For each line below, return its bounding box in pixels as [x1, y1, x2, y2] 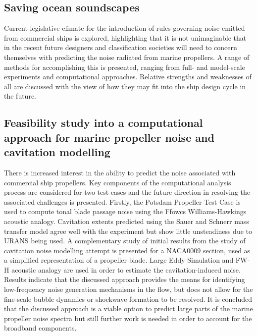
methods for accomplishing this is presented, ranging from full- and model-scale [4, 61, 245, 72]
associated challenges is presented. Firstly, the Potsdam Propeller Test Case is [4, 196, 241, 207]
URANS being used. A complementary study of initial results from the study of [4, 235, 246, 246]
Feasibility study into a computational [4, 115, 203, 130]
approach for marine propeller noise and [4, 129, 214, 145]
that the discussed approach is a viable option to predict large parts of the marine [4, 303, 253, 314]
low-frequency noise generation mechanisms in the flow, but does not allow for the [4, 284, 253, 294]
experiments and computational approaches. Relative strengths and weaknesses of [4, 71, 252, 82]
